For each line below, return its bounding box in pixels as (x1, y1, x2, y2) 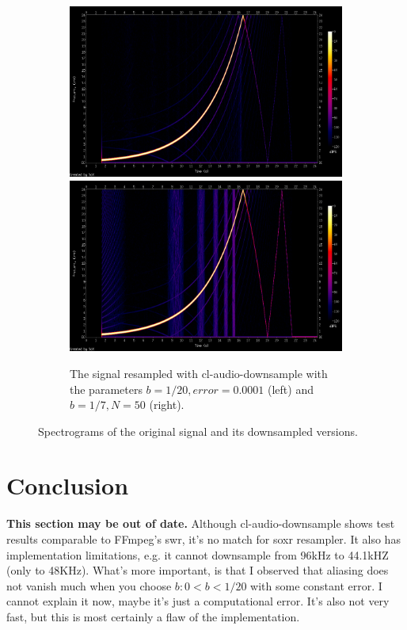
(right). (149, 396, 184, 413)
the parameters (70, 380, 143, 397)
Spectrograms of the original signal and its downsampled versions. (38, 422, 358, 439)
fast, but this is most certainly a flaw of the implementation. (6, 608, 300, 624)
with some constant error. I (250, 577, 382, 594)
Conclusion (6, 469, 129, 502)
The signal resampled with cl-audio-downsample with (70, 365, 328, 381)
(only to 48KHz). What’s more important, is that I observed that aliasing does (6, 562, 389, 578)
